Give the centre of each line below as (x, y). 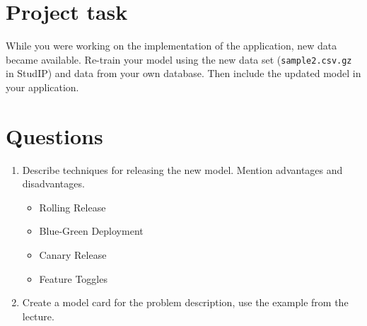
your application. (42, 87)
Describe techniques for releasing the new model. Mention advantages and (182, 169)
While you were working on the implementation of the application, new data (171, 46)
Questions (54, 135)
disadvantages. (53, 184)
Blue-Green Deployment (91, 231)
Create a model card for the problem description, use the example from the (185, 302)
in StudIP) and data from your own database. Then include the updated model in (183, 73)
